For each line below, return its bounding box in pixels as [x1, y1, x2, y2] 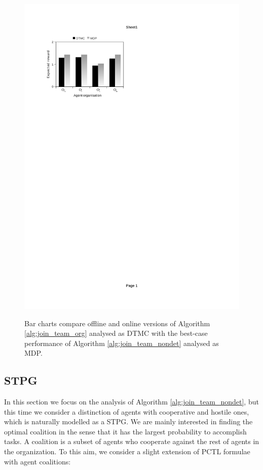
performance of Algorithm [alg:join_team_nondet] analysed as [24, 337, 219, 348]
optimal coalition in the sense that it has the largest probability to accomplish [4, 426, 247, 436]
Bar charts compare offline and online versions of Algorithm [24, 318, 210, 328]
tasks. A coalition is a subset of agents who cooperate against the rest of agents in [4, 436, 259, 447]
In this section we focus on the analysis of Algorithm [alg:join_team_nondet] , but [4, 396, 259, 407]
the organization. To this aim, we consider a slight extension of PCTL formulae [4, 446, 250, 457]
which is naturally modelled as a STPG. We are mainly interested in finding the [4, 416, 253, 427]
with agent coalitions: [4, 456, 71, 466]
